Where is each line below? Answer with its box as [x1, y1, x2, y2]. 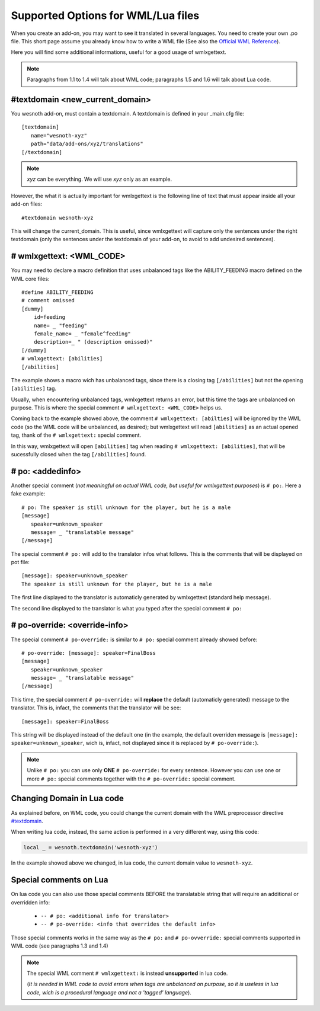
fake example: [11, 490, 46, 497]
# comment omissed [21, 297, 75, 304]
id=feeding [33, 314, 66, 321]
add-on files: [11, 200, 43, 207]
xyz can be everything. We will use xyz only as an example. [27, 175, 172, 183]
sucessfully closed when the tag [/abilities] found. [11, 451, 146, 458]
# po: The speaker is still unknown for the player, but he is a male [21, 504, 231, 511]
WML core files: [11, 275, 50, 282]
